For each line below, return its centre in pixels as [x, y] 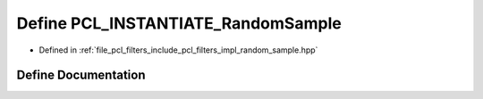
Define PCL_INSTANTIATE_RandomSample [179, 23]
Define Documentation [81, 75]
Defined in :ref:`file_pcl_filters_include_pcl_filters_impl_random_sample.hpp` [178, 50]
